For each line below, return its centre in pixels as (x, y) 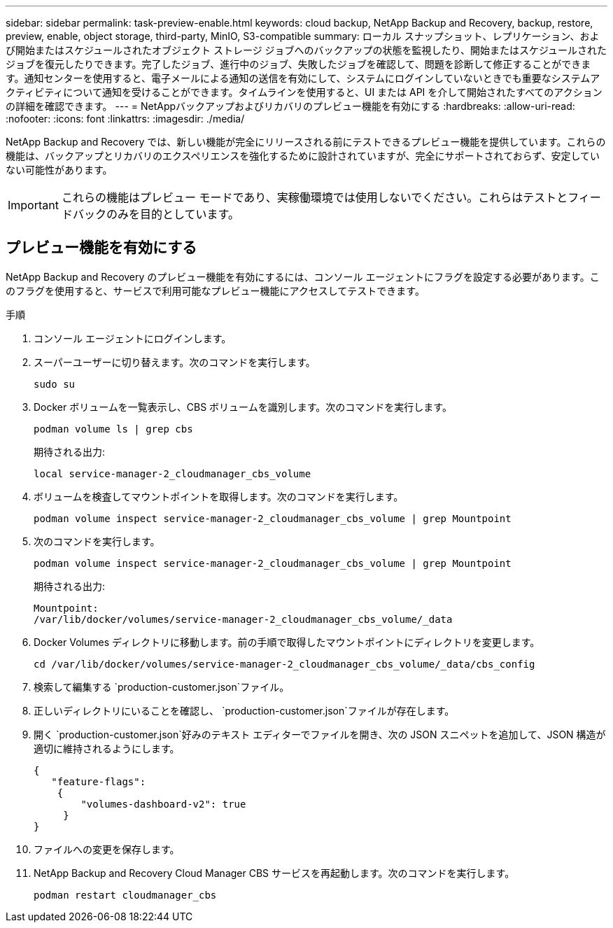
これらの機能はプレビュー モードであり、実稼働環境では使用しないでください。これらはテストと (315, 197)
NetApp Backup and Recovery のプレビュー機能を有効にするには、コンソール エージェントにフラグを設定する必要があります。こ (303, 276)
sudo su (55, 384)
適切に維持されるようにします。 (107, 748)
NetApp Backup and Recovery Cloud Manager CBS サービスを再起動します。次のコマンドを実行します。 (274, 873)
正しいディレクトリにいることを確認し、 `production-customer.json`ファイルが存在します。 (244, 710)
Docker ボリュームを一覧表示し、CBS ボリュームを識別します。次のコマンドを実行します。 (243, 407)
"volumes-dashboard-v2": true (163, 804)
